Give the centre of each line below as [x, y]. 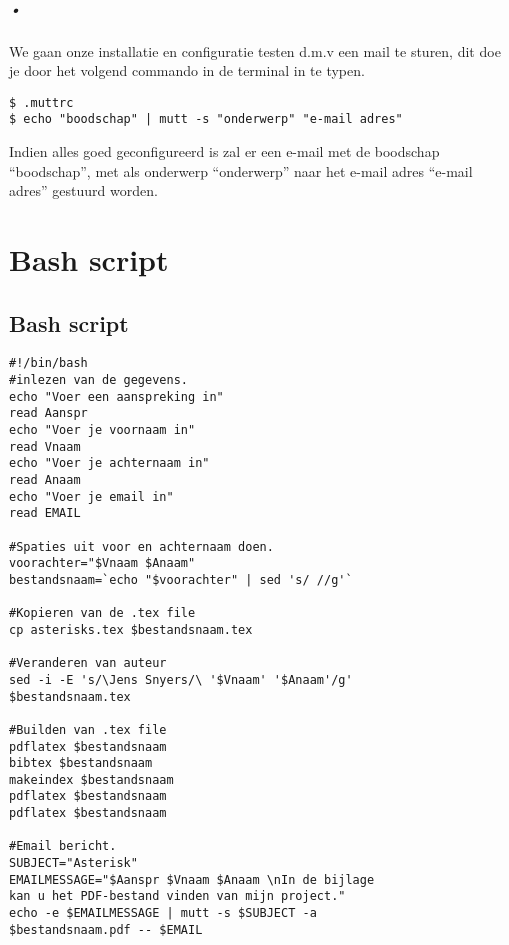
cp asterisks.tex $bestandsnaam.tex [131, 629]
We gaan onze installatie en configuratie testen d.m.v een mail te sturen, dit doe [255, 50]
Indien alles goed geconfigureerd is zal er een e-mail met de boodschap [224, 151]
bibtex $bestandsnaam [81, 763]
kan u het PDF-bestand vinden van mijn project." [177, 896]
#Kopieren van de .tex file [102, 613]
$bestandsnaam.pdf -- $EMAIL [106, 929]
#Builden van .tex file [88, 729]
